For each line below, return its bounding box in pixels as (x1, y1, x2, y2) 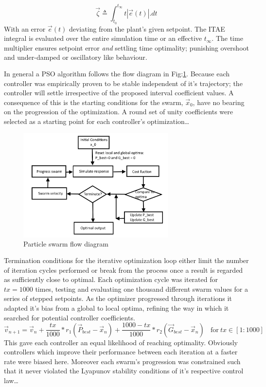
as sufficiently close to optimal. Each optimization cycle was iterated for (4, 274, 218, 284)
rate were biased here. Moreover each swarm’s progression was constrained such (4, 356, 241, 366)
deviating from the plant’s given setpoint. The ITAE (69, 23, 225, 34)
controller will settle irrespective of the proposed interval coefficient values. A (4, 88, 234, 98)
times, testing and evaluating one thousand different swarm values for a (35, 283, 248, 294)
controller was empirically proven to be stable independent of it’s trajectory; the (4, 78, 243, 88)
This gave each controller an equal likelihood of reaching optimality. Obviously (4, 337, 238, 347)
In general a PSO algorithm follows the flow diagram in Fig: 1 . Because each (4, 69, 230, 79)
